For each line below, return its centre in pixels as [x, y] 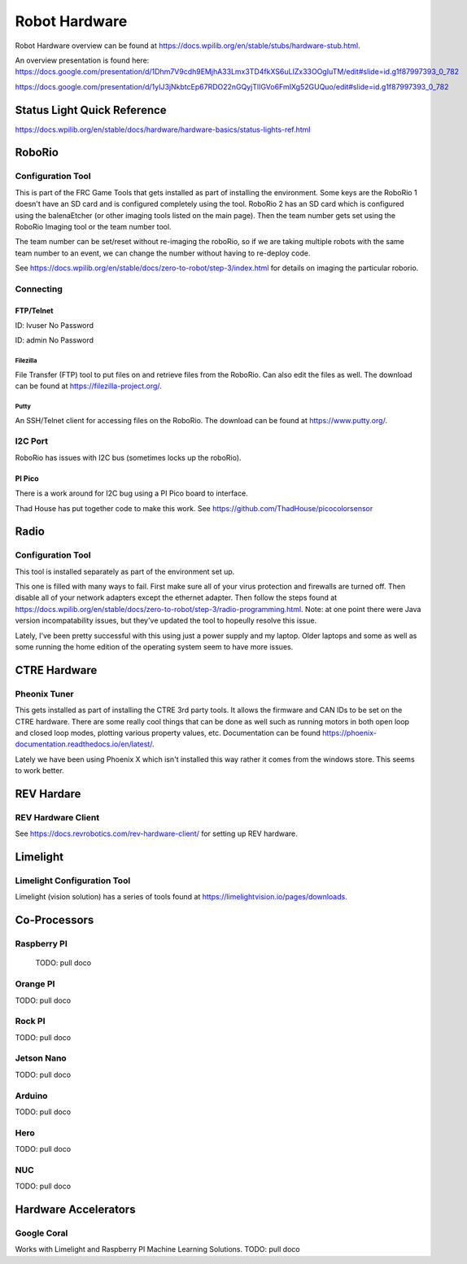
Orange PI [35, 984]
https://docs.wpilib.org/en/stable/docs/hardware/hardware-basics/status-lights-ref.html [163, 129]
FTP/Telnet [34, 310]
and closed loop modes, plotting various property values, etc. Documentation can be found [168, 733]
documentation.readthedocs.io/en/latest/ [84, 744]
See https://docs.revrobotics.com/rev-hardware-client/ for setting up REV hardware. [157, 833]
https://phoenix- [350, 733]
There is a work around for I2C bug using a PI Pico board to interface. [131, 493]
